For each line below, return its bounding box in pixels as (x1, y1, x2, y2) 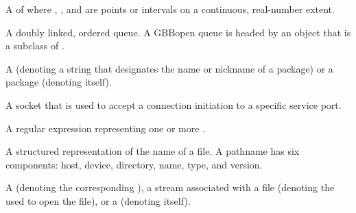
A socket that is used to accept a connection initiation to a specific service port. (5, 97, 342, 112)
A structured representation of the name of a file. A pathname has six (5, 144, 300, 158)
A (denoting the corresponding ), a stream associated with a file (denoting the (5, 180, 335, 195)
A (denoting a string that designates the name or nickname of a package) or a (5, 61, 333, 75)
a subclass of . (5, 38, 64, 53)
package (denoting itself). (5, 75, 112, 89)
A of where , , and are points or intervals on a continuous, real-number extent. (5, 2, 335, 16)
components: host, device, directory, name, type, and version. (5, 157, 263, 171)
